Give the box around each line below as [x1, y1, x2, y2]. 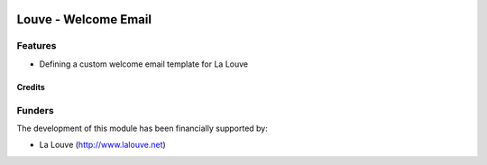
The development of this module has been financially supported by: [16, 123, 268, 133]
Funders [16, 104, 54, 116]
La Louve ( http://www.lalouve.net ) [39, 140, 166, 151]
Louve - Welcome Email [16, 12, 152, 27]
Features [16, 40, 57, 52]
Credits [16, 81, 45, 92]
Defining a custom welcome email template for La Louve [39, 59, 248, 69]
